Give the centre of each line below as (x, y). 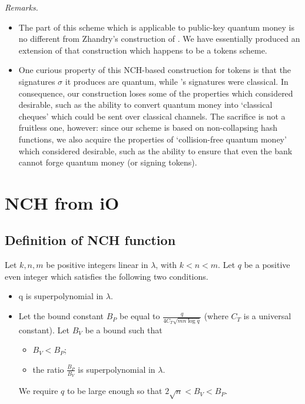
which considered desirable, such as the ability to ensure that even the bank (155, 150)
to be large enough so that (115, 391)
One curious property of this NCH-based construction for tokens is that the (155, 70)
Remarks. (21, 7)
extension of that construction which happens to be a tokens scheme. (143, 50)
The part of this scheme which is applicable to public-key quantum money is (156, 27)
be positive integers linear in (97, 265)
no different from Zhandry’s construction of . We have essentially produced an (159, 39)
